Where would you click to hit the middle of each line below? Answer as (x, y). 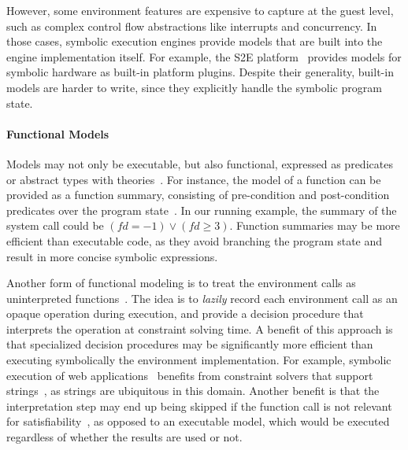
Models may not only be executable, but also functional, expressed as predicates (200, 163)
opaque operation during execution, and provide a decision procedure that (185, 314)
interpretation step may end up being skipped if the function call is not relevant (199, 406)
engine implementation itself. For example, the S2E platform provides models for (204, 56)
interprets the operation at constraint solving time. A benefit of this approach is (200, 328)
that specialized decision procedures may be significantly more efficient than (190, 344)
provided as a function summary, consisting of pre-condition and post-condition (198, 195)
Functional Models (58, 133)
